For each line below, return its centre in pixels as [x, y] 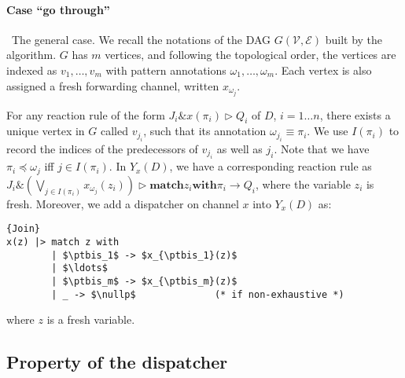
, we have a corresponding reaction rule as [271, 166]
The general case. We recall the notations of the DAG [141, 39]
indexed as [32, 70]
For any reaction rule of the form [86, 114]
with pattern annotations [166, 70]
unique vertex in [46, 131]
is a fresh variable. [91, 319]
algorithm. [31, 55]
